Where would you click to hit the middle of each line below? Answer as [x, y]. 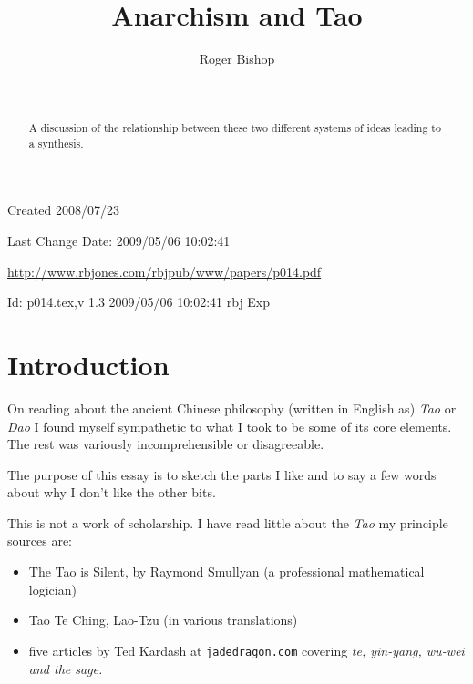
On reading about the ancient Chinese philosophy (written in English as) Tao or [232, 408]
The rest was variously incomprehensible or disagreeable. [166, 444]
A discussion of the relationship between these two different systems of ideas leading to [235, 128]
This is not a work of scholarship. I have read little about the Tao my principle [228, 522]
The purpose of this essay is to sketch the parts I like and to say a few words [222, 474]
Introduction [88, 364]
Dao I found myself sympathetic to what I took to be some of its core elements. [230, 426]
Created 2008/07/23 [63, 210]
